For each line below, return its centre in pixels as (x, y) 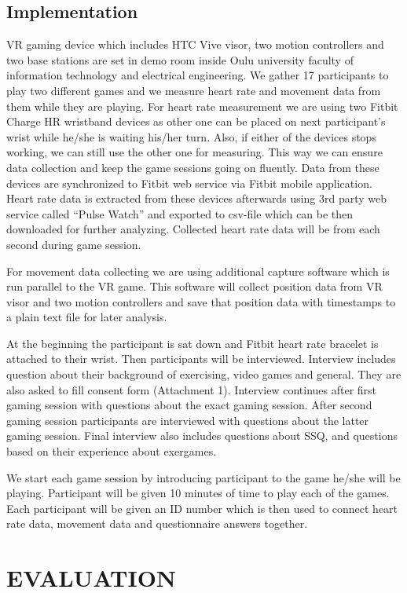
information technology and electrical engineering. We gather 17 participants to (198, 75)
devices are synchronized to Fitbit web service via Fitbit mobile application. (189, 183)
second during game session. (74, 244)
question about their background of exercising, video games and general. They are (204, 374)
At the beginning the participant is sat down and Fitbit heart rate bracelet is (192, 343)
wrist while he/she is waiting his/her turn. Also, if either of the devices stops (191, 136)
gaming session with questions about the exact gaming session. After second (189, 405)
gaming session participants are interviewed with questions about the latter (188, 420)
